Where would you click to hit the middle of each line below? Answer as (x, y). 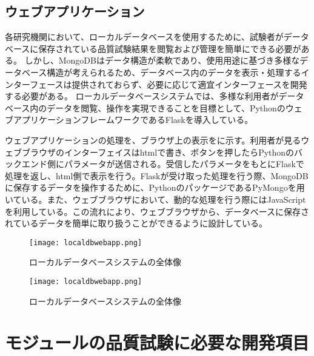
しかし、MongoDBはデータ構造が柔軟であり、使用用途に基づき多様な (162, 60)
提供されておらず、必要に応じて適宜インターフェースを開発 (189, 84)
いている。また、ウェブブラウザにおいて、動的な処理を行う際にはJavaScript (155, 199)
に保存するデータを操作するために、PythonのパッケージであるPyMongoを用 (155, 187)
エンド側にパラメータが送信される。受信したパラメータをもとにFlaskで (163, 164)
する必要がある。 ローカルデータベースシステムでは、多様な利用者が (142, 96)
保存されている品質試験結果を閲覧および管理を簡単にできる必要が (170, 48)
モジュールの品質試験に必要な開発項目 (157, 342)
